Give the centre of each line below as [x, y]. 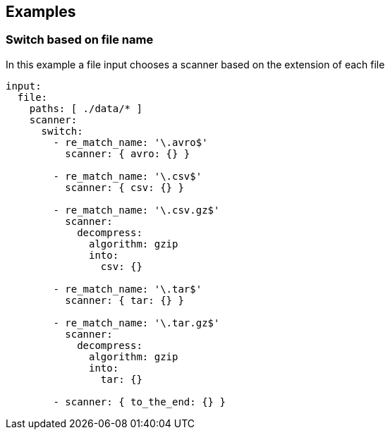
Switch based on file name [80, 40]
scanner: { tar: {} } [124, 300]
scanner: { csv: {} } [124, 187]
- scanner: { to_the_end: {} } [139, 402]
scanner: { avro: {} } [128, 153]
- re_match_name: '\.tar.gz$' [136, 323]
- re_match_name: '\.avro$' [130, 142]
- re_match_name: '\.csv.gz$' [136, 210]
